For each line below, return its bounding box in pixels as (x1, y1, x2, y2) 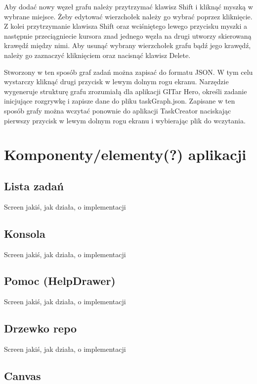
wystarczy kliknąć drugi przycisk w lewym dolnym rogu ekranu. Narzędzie (4, 76, 229, 87)
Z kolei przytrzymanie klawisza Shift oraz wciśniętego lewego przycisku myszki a (4, 21, 247, 31)
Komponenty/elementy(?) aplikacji (4, 144, 247, 165)
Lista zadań (4, 178, 64, 193)
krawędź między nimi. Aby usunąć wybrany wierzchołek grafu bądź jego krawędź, (4, 40, 251, 51)
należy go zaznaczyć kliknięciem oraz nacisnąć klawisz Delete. (4, 50, 191, 60)
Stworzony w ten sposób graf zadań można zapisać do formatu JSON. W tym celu (4, 66, 253, 77)
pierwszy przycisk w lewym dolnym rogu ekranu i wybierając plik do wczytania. (4, 115, 246, 125)
